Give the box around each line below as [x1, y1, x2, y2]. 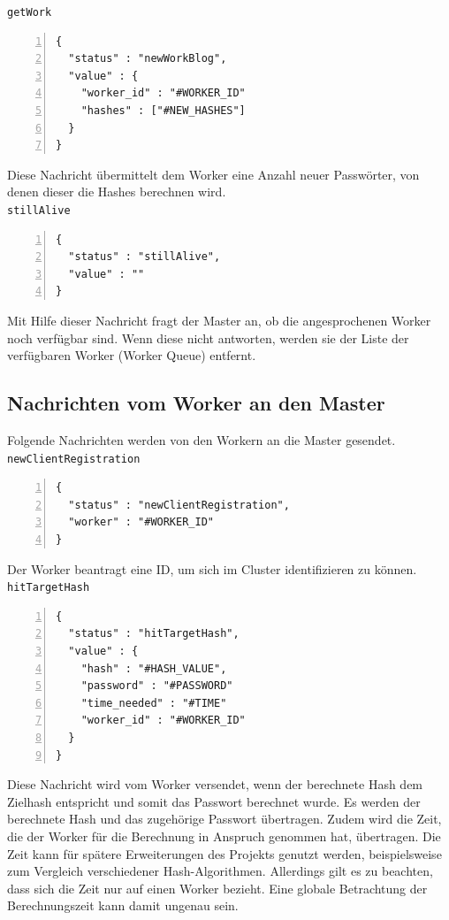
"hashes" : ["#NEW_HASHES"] [80, 104, 246, 118]
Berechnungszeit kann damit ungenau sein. [7, 896, 239, 915]
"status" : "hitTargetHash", [68, 627, 240, 640]
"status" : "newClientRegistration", [68, 498, 290, 511]
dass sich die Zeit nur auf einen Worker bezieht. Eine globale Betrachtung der [7, 878, 428, 897]
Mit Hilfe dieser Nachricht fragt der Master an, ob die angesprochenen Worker [7, 311, 431, 330]
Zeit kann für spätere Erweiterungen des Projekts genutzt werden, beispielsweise [7, 844, 442, 862]
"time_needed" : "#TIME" [80, 696, 227, 709]
